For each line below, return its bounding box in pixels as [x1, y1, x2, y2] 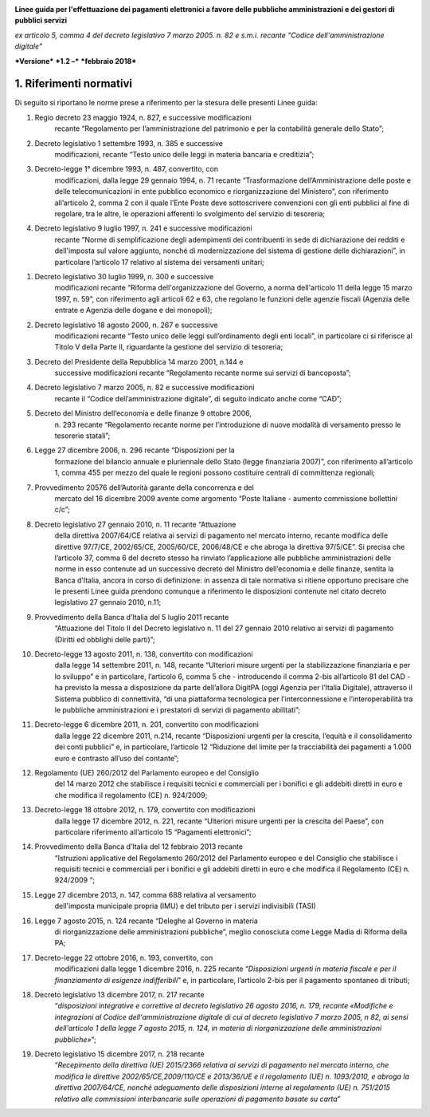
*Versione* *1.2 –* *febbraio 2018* [14, 56, 137, 65]
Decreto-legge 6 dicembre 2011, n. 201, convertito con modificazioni [34, 720, 259, 729]
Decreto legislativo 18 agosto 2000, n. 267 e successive [34, 320, 218, 330]
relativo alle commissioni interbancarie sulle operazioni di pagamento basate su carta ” [54, 1094, 341, 1103]
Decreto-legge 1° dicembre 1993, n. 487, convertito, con [34, 164, 219, 174]
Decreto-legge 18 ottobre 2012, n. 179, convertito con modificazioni [34, 805, 256, 815]
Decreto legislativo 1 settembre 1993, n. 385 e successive [34, 138, 223, 148]
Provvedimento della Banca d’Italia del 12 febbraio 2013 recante [34, 842, 243, 851]
